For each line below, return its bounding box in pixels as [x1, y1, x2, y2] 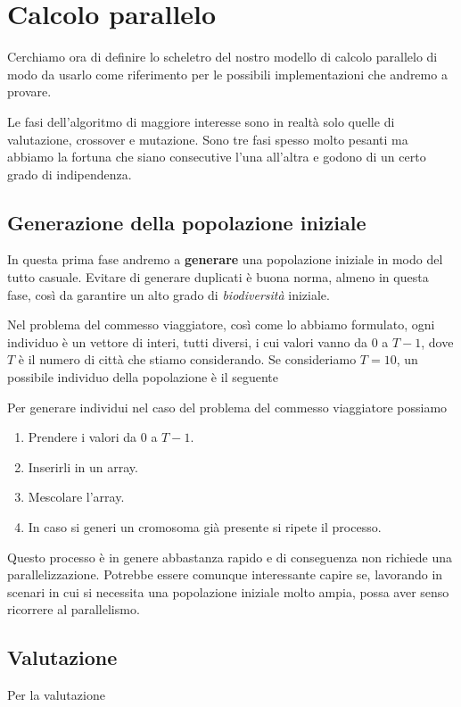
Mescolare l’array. [28, 487, 125, 506]
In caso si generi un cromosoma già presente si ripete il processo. [28, 518, 382, 536]
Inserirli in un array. [28, 457, 138, 476]
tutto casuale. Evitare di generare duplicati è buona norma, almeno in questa [7, 268, 429, 287]
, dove [421, 332, 454, 351]
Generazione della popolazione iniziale [7, 208, 366, 236]
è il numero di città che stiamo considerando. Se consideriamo [18, 350, 357, 369]
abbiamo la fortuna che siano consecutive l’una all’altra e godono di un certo [7, 147, 426, 166]
